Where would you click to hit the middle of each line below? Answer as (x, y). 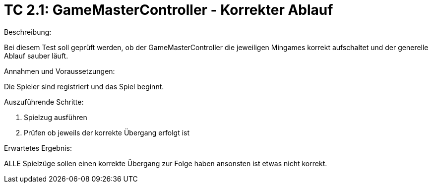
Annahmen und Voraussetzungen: (60, 71)
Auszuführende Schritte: (44, 102)
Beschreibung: (28, 32)
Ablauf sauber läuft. (36, 56)
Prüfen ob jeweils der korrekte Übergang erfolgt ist (107, 132)
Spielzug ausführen (56, 117)
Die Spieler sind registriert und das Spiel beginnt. (84, 86)
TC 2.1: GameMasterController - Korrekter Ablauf (169, 10)
